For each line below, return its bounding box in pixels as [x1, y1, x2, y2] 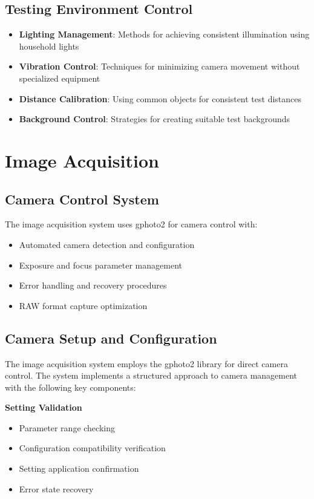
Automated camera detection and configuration [19, 238, 195, 250]
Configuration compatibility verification [19, 442, 166, 454]
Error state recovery [19, 482, 94, 495]
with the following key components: [5, 380, 136, 393]
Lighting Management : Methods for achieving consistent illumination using [19, 28, 310, 41]
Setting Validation [5, 401, 82, 414]
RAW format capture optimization [19, 299, 148, 311]
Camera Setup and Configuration [5, 328, 217, 347]
